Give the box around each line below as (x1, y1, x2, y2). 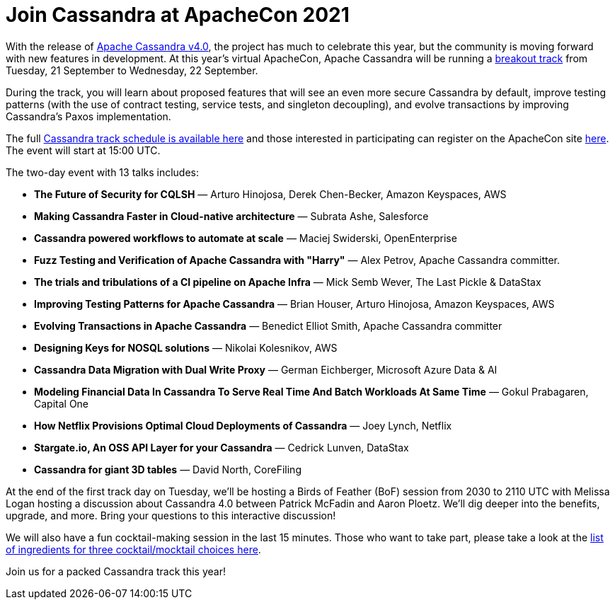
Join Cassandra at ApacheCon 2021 (6, 3, 350, 27)
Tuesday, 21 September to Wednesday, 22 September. (6, 64, 258, 76)
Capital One (34, 397, 89, 410)
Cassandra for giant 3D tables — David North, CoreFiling (34, 463, 301, 476)
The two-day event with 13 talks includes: (6, 166, 200, 178)
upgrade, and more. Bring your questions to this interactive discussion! (6, 509, 336, 522)
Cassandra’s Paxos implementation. (6, 110, 171, 122)
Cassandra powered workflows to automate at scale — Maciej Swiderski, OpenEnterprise (34, 231, 457, 244)
